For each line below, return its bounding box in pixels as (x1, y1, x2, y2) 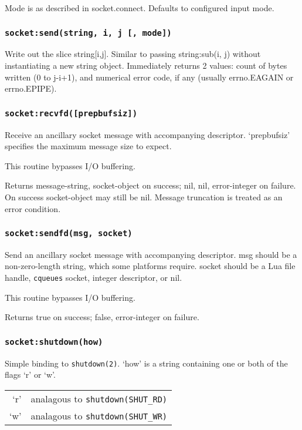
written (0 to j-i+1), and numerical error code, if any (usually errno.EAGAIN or (5, 70, 294, 83)
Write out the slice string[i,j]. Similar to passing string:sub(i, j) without (5, 48, 261, 60)
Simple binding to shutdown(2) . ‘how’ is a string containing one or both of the (5, 357, 288, 369)
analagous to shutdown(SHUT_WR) (30, 408, 168, 422)
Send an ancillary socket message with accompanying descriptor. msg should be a (5, 248, 297, 260)
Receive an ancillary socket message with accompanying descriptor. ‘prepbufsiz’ (5, 128, 290, 140)
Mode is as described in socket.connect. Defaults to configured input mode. (5, 2, 274, 14)
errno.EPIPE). (5, 82, 57, 95)
